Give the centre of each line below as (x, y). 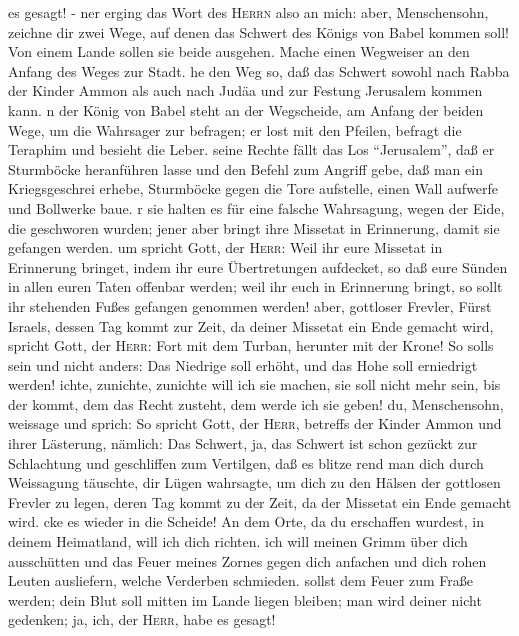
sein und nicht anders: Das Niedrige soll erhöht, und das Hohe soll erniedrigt (243, 364)
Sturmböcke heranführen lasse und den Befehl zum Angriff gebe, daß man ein (245, 168)
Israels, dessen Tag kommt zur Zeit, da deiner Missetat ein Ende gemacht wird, (251, 325)
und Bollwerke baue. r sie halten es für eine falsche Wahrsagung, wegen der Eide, (256, 207)
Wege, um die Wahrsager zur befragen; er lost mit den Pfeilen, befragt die (235, 129)
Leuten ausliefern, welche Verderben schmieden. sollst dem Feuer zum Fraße (240, 580)
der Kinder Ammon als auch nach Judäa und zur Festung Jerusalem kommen (245, 90)
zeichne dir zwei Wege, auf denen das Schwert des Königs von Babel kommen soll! (259, 31)
